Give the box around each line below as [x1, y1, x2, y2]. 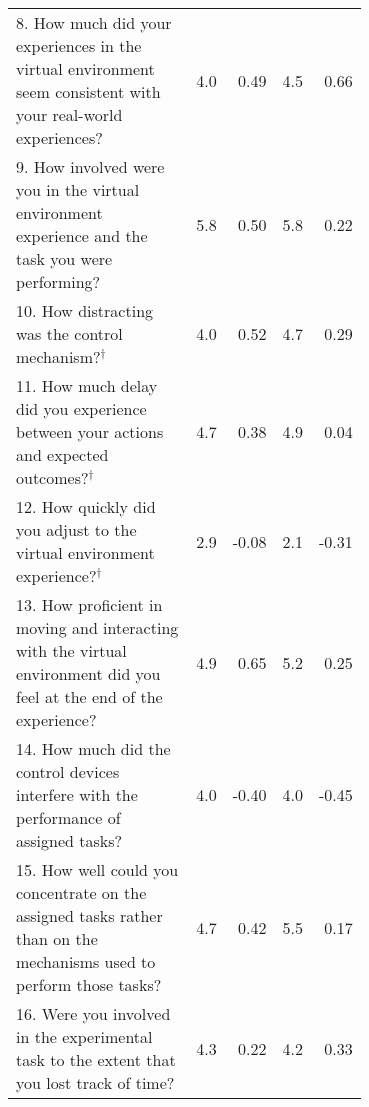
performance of [16, 806, 121, 829]
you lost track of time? [16, 1071, 175, 1094]
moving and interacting [16, 616, 179, 639]
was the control [16, 322, 123, 345]
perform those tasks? [16, 973, 162, 996]
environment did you [16, 662, 161, 685]
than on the [16, 927, 98, 950]
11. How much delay [16, 374, 158, 397]
